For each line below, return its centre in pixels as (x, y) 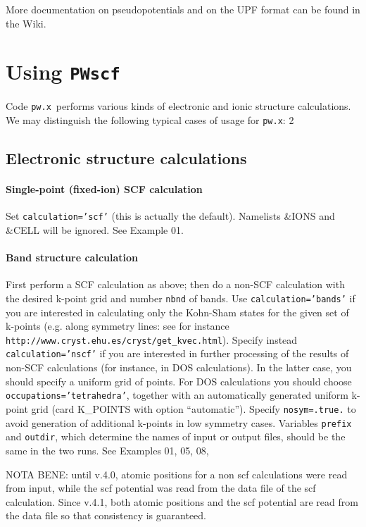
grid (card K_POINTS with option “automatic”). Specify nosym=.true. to (194, 408)
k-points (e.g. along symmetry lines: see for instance (118, 326)
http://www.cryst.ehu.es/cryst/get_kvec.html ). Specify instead (152, 339)
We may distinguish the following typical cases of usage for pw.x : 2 (150, 120)
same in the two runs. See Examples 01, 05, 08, (107, 450)
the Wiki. (26, 23)
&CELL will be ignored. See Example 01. (95, 229)
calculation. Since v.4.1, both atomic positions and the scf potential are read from (182, 501)
